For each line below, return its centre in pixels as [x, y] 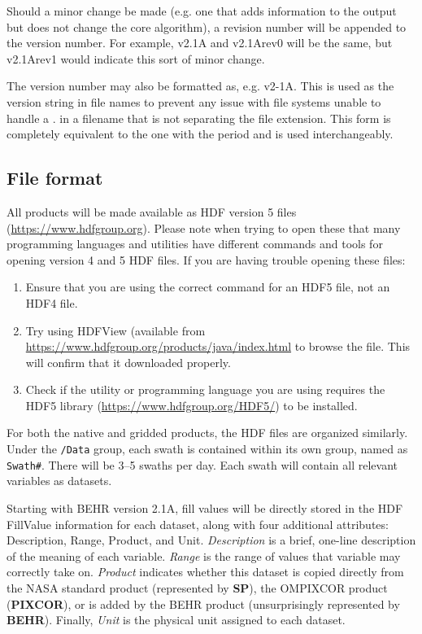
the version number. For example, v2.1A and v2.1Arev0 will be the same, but [200, 43]
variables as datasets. [59, 481]
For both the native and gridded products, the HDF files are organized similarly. [207, 433]
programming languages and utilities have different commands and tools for [195, 244]
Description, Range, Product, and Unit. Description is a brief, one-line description [211, 540]
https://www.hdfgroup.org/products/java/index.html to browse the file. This [218, 346]
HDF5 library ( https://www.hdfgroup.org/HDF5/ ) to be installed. [191, 405]
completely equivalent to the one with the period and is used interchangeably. [200, 134]
